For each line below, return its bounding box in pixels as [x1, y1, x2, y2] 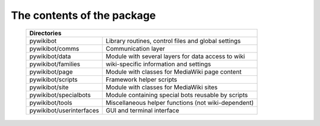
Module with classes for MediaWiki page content [105, 68, 242, 76]
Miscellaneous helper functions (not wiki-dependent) [105, 98, 254, 107]
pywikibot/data [29, 52, 71, 60]
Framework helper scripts [105, 75, 177, 84]
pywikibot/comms [29, 44, 79, 52]
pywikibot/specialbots [29, 91, 91, 99]
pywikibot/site [29, 83, 69, 91]
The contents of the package [11, 9, 156, 22]
